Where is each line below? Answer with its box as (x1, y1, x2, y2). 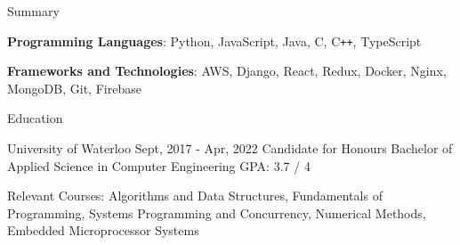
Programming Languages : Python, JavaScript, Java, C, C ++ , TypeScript (7, 31, 422, 50)
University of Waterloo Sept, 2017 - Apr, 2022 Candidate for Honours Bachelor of (7, 139, 453, 158)
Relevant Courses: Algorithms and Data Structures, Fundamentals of (7, 186, 383, 205)
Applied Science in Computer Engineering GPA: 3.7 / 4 (7, 156, 311, 175)
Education (7, 109, 63, 127)
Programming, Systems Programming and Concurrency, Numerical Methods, (7, 203, 426, 222)
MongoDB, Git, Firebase (7, 78, 141, 97)
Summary (7, 2, 60, 20)
